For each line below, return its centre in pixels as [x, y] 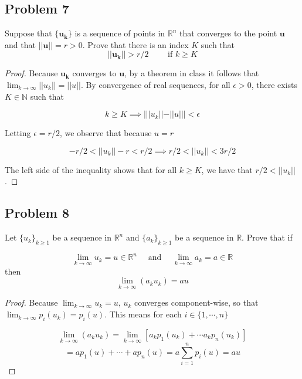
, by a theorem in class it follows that [192, 73]
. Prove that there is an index [135, 44]
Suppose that [28, 33]
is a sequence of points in [120, 33]
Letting [18, 133]
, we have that [227, 169]
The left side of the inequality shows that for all [91, 169]
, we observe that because [106, 133]
